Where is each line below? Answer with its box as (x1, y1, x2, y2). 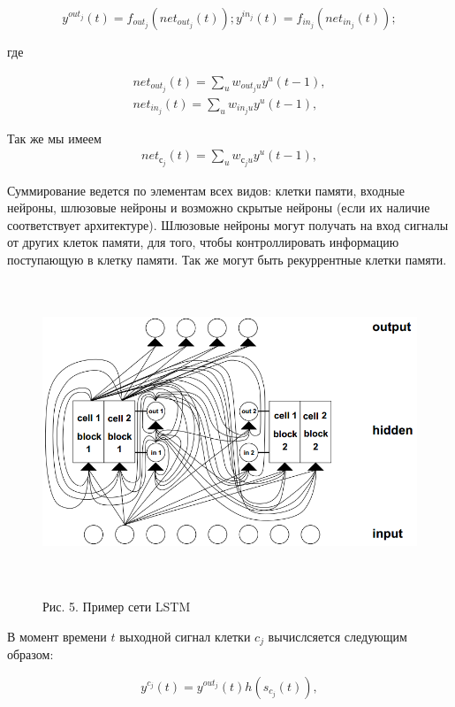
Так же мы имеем (7, 128, 102, 147)
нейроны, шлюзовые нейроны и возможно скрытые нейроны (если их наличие (7, 198, 430, 217)
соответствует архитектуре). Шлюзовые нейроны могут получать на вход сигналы (7, 215, 449, 234)
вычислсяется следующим (268, 626, 407, 645)
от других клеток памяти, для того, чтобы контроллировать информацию (7, 233, 399, 251)
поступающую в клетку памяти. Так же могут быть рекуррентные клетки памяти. (7, 250, 447, 268)
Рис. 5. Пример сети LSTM (42, 597, 191, 616)
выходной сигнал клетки (119, 626, 251, 645)
